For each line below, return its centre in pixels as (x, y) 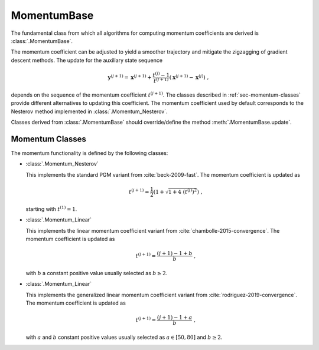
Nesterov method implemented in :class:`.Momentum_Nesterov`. (89, 111)
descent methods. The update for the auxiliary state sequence (87, 60)
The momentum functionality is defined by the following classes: (89, 153)
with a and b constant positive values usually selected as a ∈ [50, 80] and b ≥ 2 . (124, 337)
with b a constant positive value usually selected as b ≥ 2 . (97, 273)
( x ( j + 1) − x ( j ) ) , (189, 77)
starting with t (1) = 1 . (51, 209)
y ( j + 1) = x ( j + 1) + (130, 77)
